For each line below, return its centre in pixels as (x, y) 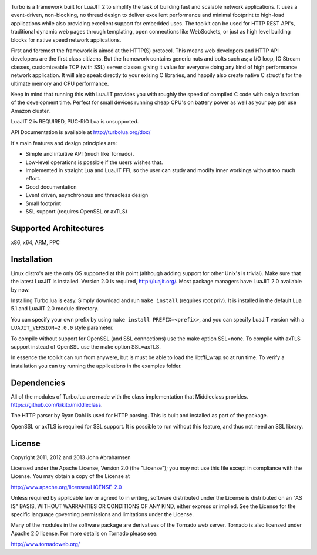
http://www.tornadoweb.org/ (45, 544)
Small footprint (43, 203)
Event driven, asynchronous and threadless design (87, 195)
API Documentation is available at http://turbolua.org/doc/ (81, 132)
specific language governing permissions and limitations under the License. (102, 514)
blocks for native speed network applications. (66, 40)
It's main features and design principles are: (64, 143)
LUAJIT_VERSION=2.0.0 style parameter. (62, 328)
